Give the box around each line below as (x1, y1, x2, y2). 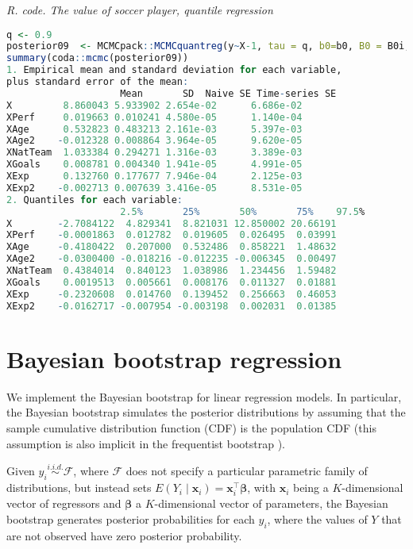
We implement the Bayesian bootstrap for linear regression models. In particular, (6, 388, 402, 405)
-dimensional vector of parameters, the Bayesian (154, 495, 388, 512)
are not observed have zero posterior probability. (6, 527, 242, 543)
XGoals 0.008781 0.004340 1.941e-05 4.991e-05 (6, 159, 303, 171)
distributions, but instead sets (6, 479, 152, 496)
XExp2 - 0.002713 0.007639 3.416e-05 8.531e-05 (6, 182, 303, 194)
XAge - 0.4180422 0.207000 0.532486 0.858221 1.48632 (6, 241, 337, 253)
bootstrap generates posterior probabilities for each (6, 510, 255, 527)
